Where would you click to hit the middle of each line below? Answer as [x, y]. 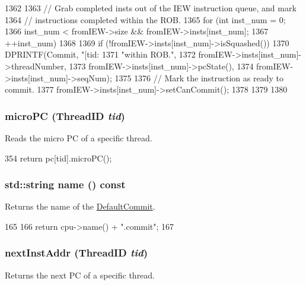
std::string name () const [65, 184]
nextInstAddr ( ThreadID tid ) [76, 253]
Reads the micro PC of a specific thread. [79, 137]
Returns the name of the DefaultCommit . [80, 206]
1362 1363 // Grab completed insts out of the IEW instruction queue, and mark [151, 8]
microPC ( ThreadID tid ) [65, 115]
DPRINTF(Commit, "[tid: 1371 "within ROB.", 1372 [100, 54]
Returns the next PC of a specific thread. [80, 275]
